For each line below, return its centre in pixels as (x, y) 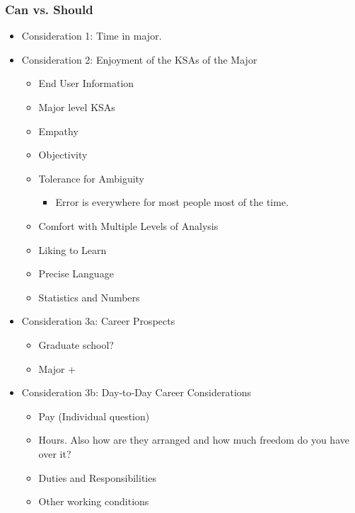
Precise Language (76, 273)
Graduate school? (76, 344)
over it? (55, 453)
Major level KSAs (77, 107)
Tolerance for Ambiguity (92, 178)
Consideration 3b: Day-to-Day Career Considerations (136, 392)
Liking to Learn (72, 249)
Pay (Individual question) (94, 416)
